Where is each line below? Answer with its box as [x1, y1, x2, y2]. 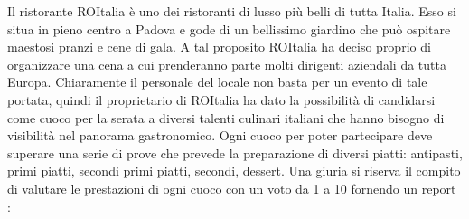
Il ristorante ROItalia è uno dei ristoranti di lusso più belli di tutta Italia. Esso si [7, 2, 456, 20]
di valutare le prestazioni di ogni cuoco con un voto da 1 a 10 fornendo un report [7, 178, 456, 197]
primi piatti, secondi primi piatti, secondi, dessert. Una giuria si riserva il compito [7, 161, 461, 180]
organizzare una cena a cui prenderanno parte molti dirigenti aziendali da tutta [7, 54, 446, 73]
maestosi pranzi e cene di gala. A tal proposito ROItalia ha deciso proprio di [7, 37, 431, 56]
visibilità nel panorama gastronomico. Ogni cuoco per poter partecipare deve [7, 126, 433, 145]
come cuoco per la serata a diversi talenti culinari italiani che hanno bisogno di [7, 108, 445, 127]
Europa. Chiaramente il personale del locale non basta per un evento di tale [7, 72, 427, 91]
